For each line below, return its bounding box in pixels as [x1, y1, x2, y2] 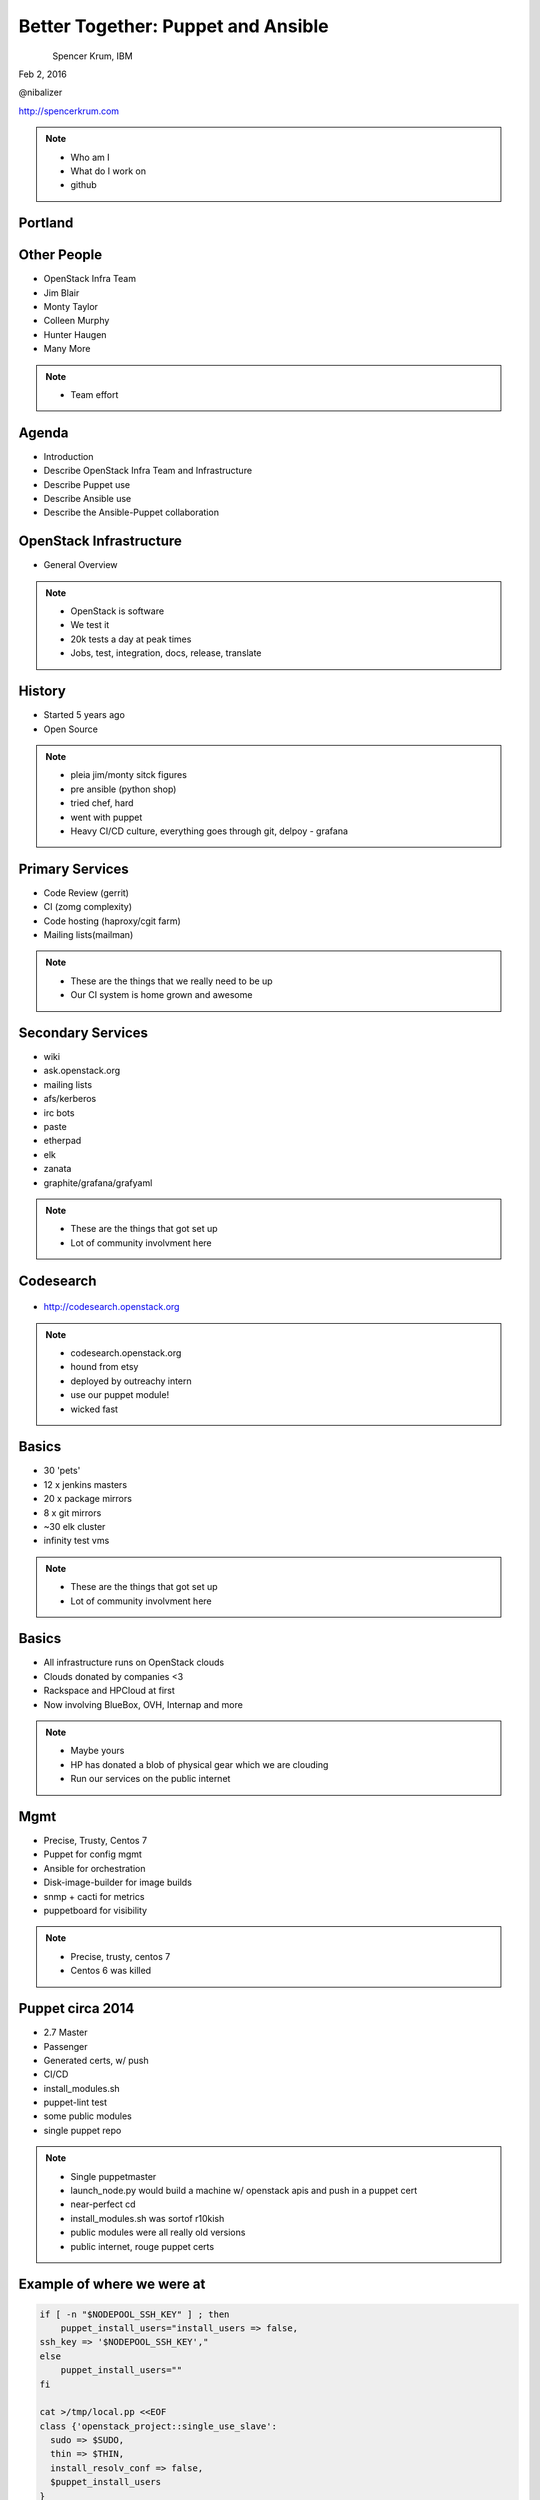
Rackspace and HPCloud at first [43, 1685, 175, 1697]
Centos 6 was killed [70, 1965, 152, 1977]
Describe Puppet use [43, 478, 130, 490]
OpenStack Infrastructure [18, 533, 182, 550]
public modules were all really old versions [70, 2226, 246, 2239]
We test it [70, 619, 110, 631]
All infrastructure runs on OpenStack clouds [43, 1656, 225, 1669]
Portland [18, 215, 74, 232]
